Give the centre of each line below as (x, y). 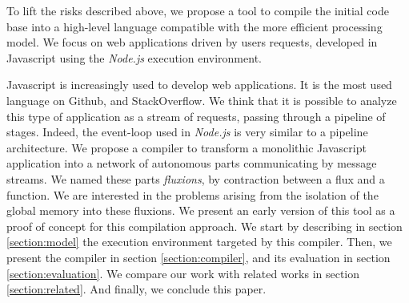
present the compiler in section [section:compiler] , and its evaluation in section (198, 257)
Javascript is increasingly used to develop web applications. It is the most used (199, 85)
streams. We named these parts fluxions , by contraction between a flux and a (196, 178)
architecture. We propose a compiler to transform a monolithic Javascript (186, 147)
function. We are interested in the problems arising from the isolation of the (192, 194)
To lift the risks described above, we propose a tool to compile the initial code (198, 10)
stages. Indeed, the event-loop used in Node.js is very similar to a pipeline (187, 132)
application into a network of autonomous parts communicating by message (192, 163)
